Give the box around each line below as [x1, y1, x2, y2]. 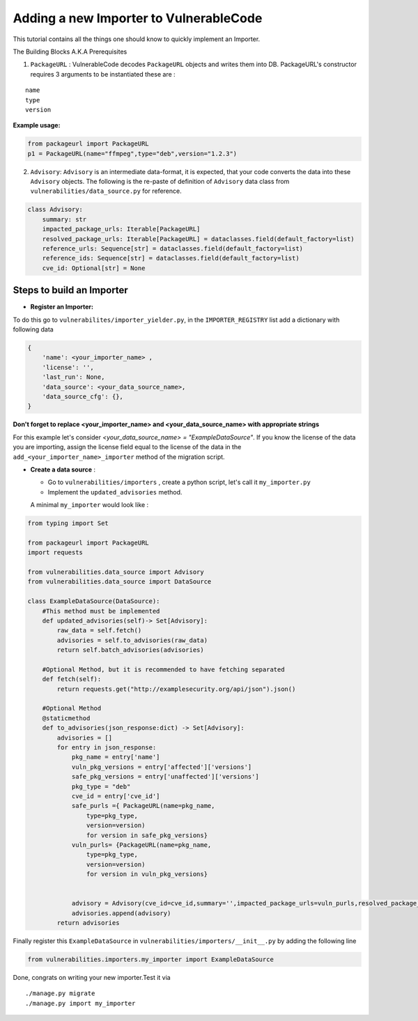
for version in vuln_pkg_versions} [86, 871, 208, 878]
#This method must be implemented [42, 607, 160, 615]
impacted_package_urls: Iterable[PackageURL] [42, 225, 201, 233]
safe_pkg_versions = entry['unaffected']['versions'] [71, 773, 259, 781]
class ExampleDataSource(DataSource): [27, 598, 160, 605]
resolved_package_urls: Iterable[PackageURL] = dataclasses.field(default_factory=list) [42, 235, 355, 243]
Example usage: [13, 121, 61, 130]
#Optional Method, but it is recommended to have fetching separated [42, 665, 285, 673]
